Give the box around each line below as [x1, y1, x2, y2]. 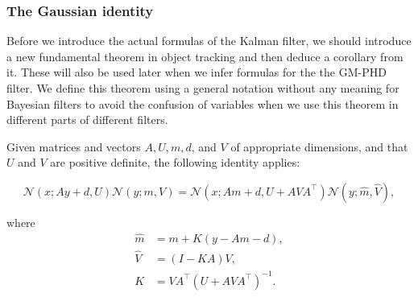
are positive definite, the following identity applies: [50, 154, 300, 171]
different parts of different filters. [6, 111, 168, 128]
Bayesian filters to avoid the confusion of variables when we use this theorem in [6, 95, 399, 112]
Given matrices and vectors [6, 138, 141, 155]
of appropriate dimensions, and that [230, 138, 408, 155]
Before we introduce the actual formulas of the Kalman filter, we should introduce [6, 32, 412, 49]
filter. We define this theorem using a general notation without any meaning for [6, 80, 399, 96]
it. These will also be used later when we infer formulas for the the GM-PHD [6, 64, 387, 80]
